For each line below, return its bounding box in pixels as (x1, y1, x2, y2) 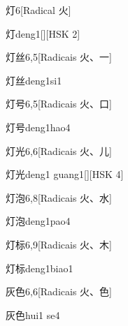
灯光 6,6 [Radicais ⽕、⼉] (6, 143, 112, 158)
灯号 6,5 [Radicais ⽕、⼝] (6, 96, 112, 111)
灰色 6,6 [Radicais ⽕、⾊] (6, 284, 112, 299)
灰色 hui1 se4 (6, 307, 60, 322)
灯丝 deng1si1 (6, 73, 62, 87)
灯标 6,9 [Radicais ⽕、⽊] (6, 237, 112, 251)
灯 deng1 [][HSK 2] (6, 26, 80, 40)
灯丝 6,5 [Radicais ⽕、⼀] (6, 50, 112, 64)
